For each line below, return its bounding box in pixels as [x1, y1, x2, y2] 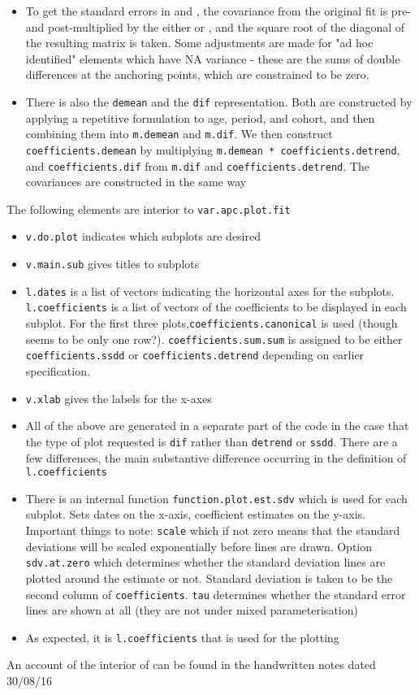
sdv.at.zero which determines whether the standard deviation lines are [25, 554, 386, 571]
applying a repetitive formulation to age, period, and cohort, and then [25, 109, 375, 126]
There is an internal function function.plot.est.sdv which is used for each [25, 489, 408, 506]
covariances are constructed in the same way [25, 173, 247, 190]
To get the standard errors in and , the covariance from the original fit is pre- [25, 2, 412, 19]
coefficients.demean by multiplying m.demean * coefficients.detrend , [25, 141, 400, 158]
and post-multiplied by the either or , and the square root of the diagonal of [25, 18, 405, 35]
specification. [25, 363, 90, 380]
